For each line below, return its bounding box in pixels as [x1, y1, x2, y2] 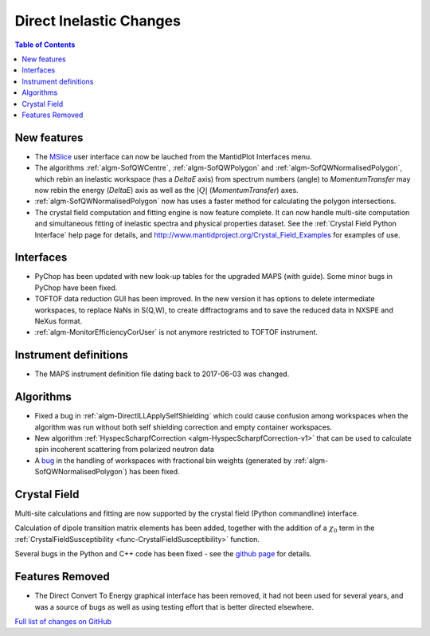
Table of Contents [14, 40, 76, 49]
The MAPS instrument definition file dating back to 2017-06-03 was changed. [34, 369, 290, 379]
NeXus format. [34, 316, 83, 326]
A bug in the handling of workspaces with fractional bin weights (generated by [34, 455, 292, 465]
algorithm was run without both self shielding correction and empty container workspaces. [34, 422, 333, 432]
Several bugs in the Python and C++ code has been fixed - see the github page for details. [14, 549, 312, 559]
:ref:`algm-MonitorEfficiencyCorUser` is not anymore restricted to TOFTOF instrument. [34, 328, 319, 337]
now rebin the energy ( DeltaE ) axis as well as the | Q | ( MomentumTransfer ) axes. [34, 185, 299, 194]
